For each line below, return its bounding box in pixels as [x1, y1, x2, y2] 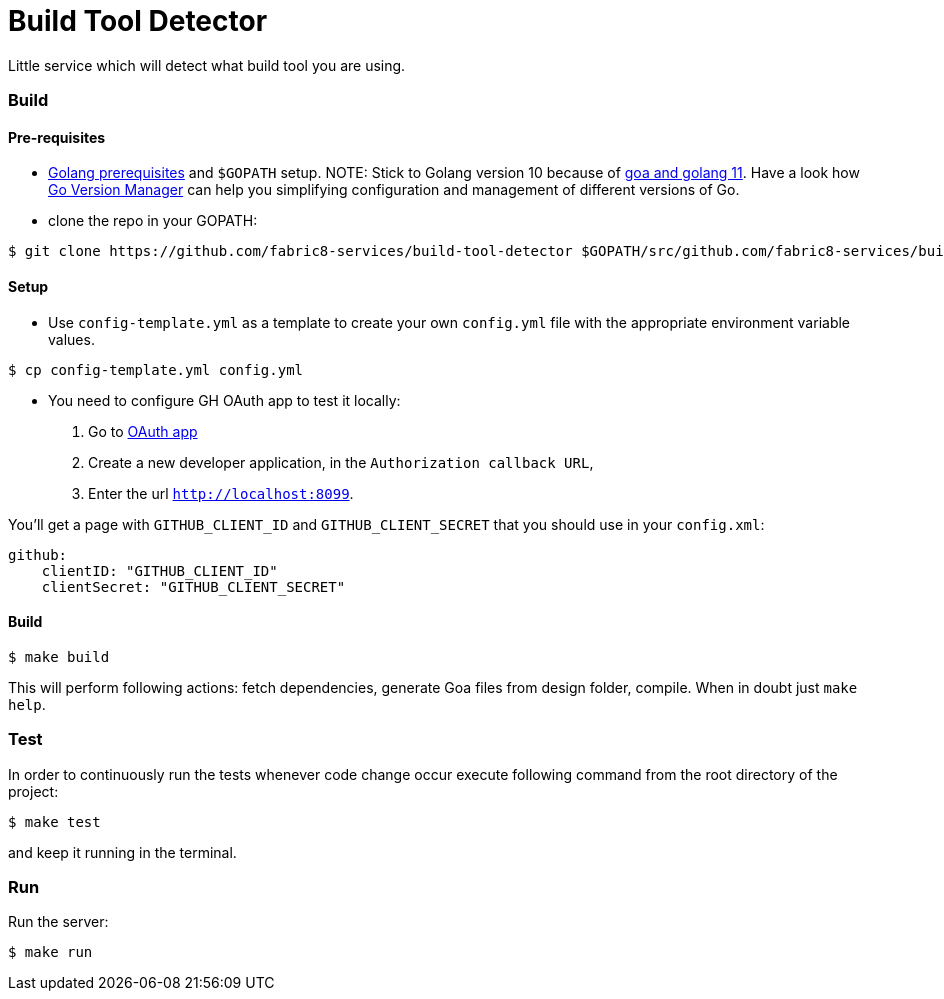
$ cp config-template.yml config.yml [8, 361, 304, 378]
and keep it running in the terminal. [8, 843, 237, 861]
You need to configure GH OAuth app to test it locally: [48, 391, 401, 409]
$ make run [8, 944, 93, 961]
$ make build [8, 648, 110, 665]
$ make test [8, 813, 101, 830]
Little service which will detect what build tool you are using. [8, 56, 406, 74]
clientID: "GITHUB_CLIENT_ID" [41, 562, 278, 579]
